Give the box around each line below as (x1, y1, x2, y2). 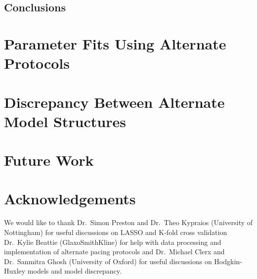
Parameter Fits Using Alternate (4, 33, 226, 53)
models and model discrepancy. (27, 266, 122, 276)
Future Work (4, 150, 94, 170)
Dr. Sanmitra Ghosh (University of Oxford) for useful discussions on (4, 256, 212, 266)
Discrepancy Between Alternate (4, 92, 225, 112)
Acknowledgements (4, 188, 136, 209)
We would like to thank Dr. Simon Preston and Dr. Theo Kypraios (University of (4, 217, 253, 228)
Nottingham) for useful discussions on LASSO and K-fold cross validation (4, 227, 227, 237)
